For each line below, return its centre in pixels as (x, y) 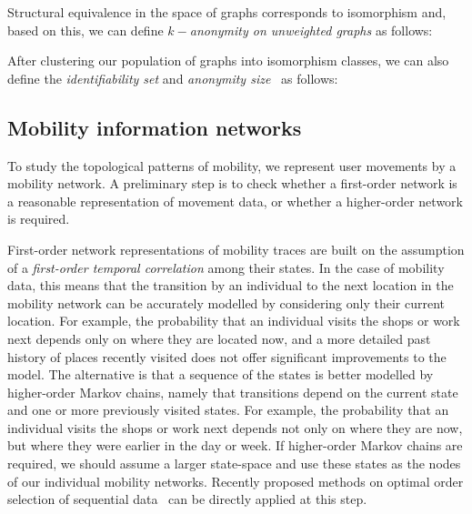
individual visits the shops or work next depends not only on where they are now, (235, 427)
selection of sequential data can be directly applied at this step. (187, 499)
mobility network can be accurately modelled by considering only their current (226, 302)
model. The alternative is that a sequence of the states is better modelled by (221, 374)
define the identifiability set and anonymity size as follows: (173, 78)
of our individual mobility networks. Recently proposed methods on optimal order (236, 481)
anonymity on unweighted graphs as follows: (311, 30)
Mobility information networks (155, 127)
